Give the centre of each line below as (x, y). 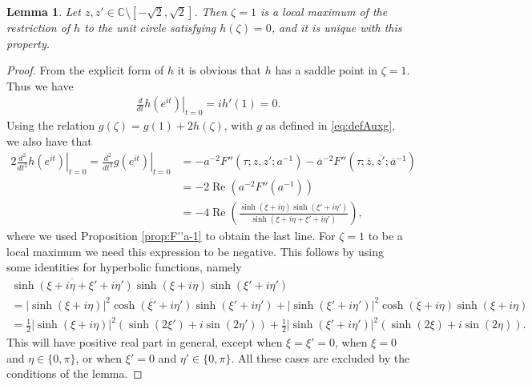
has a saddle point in (326, 70)
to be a (385, 236)
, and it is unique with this (337, 27)
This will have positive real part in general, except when (145, 342)
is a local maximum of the (324, 11)
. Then (211, 11)
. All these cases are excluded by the (320, 357)
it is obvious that (220, 70)
